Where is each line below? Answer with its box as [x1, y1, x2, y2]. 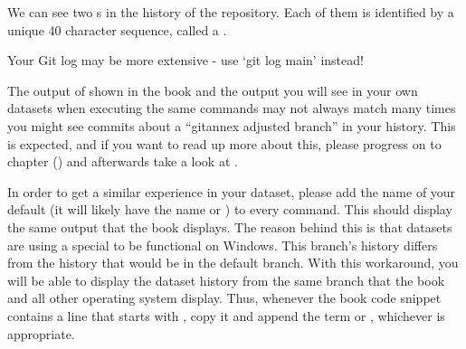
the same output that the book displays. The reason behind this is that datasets [7, 217, 452, 236]
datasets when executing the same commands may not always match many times [7, 99, 456, 118]
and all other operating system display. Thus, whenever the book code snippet [7, 288, 442, 307]
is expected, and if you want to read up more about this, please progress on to [7, 134, 442, 153]
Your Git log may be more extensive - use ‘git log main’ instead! [7, 51, 364, 70]
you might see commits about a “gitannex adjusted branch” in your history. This [7, 116, 456, 135]
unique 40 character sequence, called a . [7, 20, 227, 39]
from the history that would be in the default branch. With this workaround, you [7, 253, 459, 272]
